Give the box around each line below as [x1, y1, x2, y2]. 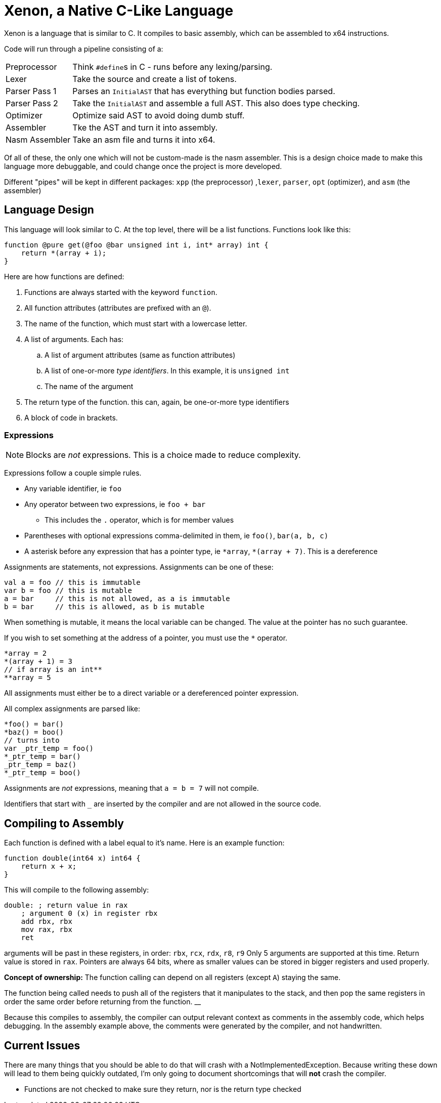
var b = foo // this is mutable [4, 586, 132, 595]
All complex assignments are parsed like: [4, 704, 141, 713]
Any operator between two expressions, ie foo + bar [24, 500, 206, 509]
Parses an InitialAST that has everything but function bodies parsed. [72, 86, 335, 96]
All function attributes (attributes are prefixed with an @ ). [24, 303, 211, 312]
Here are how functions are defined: [4, 272, 124, 281]
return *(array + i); [21, 248, 107, 257]
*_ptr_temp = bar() [4, 752, 81, 761]
